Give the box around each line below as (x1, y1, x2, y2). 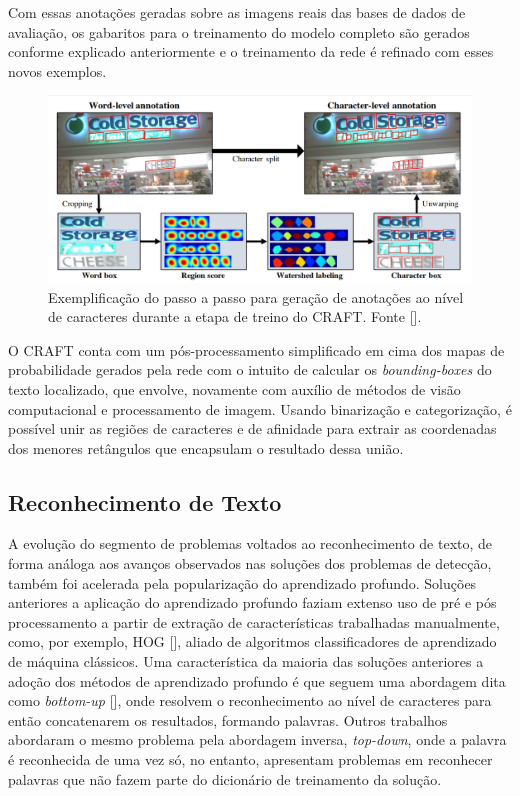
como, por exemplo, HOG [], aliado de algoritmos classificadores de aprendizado (8, 631, 497, 652)
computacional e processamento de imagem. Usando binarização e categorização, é (8, 398, 512, 419)
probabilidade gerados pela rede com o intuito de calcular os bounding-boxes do (8, 359, 492, 380)
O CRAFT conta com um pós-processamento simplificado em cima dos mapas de (8, 339, 505, 360)
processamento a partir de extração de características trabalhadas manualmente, (8, 611, 500, 632)
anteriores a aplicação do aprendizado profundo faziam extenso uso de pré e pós (8, 592, 497, 613)
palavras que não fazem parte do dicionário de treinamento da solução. (8, 768, 442, 789)
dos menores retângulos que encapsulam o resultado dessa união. (8, 437, 404, 458)
